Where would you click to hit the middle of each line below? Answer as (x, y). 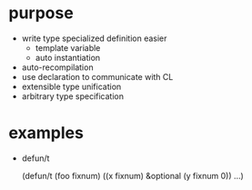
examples (46, 133)
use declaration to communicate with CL (97, 76)
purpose (41, 13)
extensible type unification (71, 86)
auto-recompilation (57, 67)
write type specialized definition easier (94, 38)
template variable (68, 47)
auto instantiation (68, 57)
